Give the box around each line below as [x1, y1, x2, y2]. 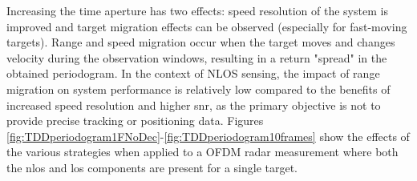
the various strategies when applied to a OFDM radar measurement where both [6, 143, 399, 160]
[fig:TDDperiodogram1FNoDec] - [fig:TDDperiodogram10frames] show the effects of [6, 127, 410, 144]
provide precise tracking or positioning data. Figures [6, 112, 264, 129]
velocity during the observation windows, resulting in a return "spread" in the [6, 49, 387, 66]
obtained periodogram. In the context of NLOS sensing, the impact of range [6, 65, 380, 82]
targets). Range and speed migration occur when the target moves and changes [6, 34, 395, 50]
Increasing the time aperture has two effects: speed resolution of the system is [6, 2, 388, 18]
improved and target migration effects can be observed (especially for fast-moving [6, 18, 407, 34]
